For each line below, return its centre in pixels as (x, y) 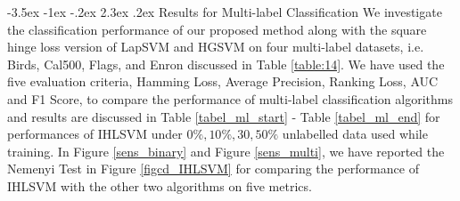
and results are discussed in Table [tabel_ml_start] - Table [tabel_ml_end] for (224, 116)
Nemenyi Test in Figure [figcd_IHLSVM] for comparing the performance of (213, 169)
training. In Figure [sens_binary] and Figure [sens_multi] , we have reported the (226, 151)
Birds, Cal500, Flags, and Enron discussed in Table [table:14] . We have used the (226, 64)
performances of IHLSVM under (95, 134)
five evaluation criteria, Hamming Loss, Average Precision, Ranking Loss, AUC (223, 81)
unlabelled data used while (355, 134)
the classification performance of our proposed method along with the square (217, 29)
